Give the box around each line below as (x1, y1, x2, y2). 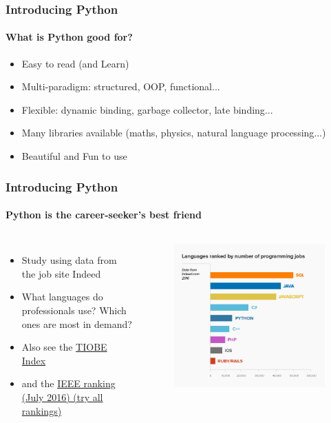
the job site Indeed (21, 266, 101, 280)
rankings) (21, 403, 62, 417)
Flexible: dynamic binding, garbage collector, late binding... (21, 102, 273, 116)
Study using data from (21, 253, 117, 267)
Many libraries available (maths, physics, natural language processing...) (21, 125, 326, 140)
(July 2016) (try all (21, 390, 103, 404)
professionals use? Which (21, 303, 127, 318)
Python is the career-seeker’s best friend (6, 207, 202, 222)
